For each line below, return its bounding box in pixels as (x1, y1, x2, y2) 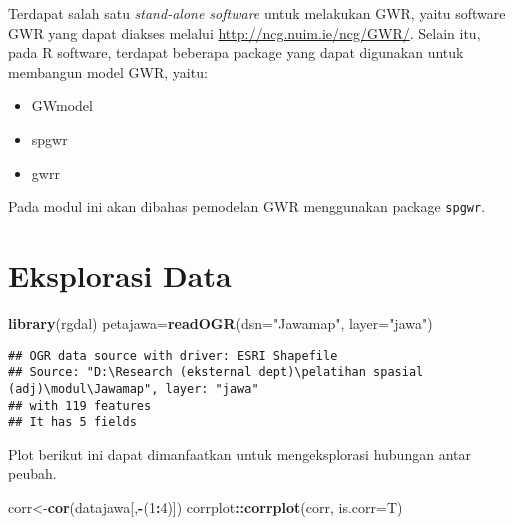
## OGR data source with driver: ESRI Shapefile (8, 348, 338, 363)
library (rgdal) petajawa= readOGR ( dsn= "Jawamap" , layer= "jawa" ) (8, 312, 433, 333)
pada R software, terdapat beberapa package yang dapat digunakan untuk (8, 42, 464, 63)
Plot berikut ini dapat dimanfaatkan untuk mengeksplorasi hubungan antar (8, 443, 471, 464)
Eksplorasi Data (8, 255, 232, 295)
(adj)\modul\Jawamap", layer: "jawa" (8, 381, 259, 396)
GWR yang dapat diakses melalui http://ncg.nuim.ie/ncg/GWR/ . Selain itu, (8, 22, 481, 43)
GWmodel (31, 95, 93, 116)
